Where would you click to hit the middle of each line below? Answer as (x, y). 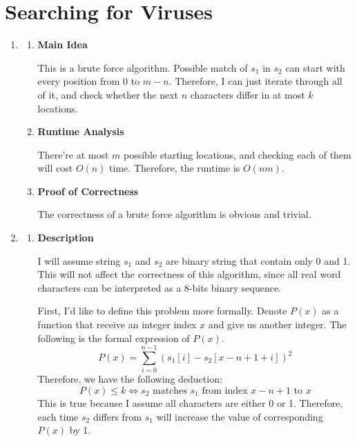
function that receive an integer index (117, 324)
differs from (117, 416)
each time (58, 416)
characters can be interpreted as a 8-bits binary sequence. (160, 287)
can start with (315, 67)
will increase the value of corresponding (240, 416)
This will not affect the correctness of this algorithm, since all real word (189, 274)
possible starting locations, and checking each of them (238, 154)
